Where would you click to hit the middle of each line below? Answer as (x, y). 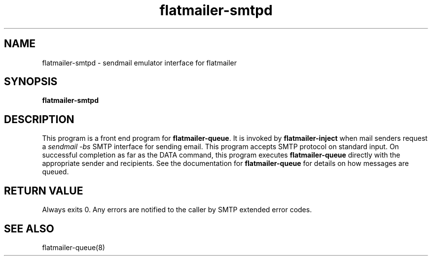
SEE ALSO (29, 228)
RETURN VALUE (44, 191)
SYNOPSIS (31, 82)
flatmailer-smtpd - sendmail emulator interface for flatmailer (139, 63)
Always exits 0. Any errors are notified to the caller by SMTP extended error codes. (177, 210)
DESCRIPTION (39, 119)
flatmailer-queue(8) (73, 247)
